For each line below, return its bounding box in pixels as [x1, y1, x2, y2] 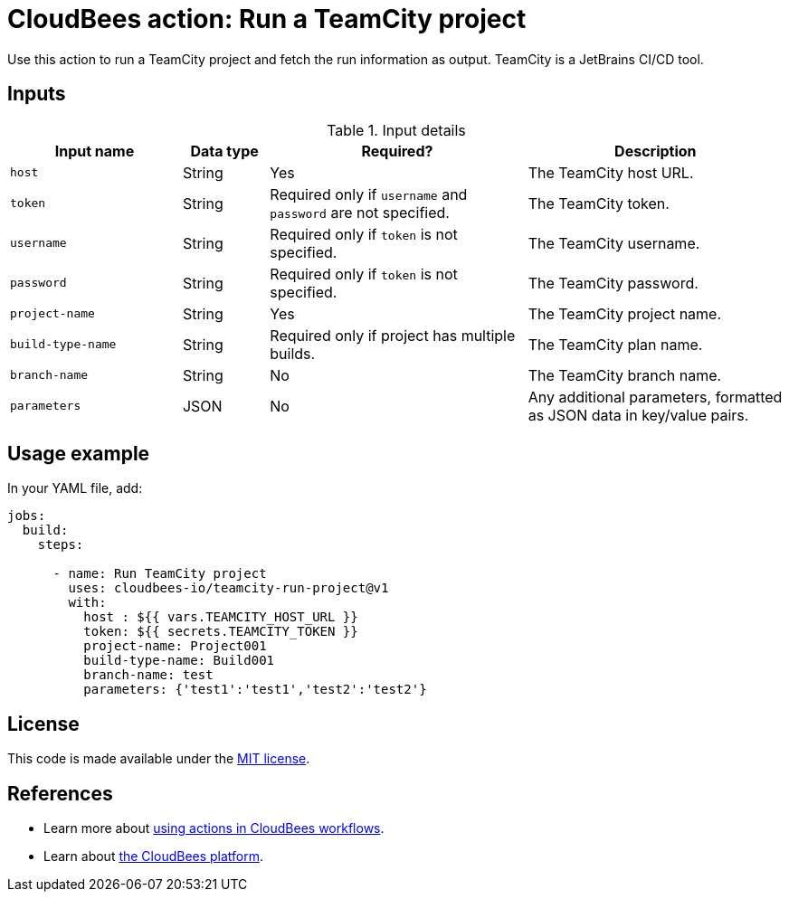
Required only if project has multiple [270, 326, 516, 345]
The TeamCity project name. [528, 304, 722, 323]
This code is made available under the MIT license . [7, 751, 310, 767]
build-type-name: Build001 [83, 653, 275, 668]
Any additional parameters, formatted [528, 387, 783, 406]
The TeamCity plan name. [528, 335, 703, 354]
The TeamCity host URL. [528, 163, 694, 182]
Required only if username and [270, 185, 468, 203]
